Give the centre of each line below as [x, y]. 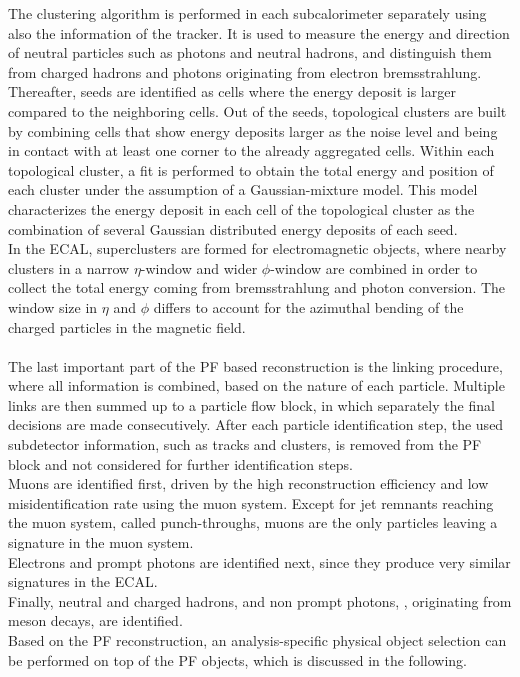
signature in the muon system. [101, 542]
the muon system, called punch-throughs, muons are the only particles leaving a [253, 522]
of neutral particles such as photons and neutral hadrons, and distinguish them [250, 52]
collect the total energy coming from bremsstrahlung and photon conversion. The [257, 287]
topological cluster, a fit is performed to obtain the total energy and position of [251, 169]
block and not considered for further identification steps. [180, 463]
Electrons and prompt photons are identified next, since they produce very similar [259, 561]
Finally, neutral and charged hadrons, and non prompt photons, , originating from [260, 600]
